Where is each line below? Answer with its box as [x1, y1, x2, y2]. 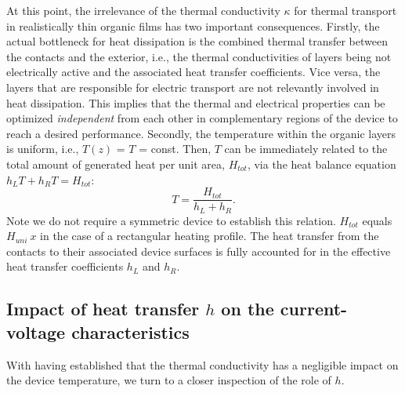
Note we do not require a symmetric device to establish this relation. [6, 212, 336, 228]
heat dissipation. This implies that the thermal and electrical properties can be [6, 94, 385, 111]
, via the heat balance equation [247, 155, 396, 172]
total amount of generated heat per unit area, [6, 155, 225, 172]
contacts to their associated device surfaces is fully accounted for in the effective [6, 242, 391, 259]
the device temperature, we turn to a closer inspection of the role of [6, 372, 331, 388]
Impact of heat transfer [6, 297, 200, 321]
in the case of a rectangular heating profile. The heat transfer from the [40, 227, 379, 244]
